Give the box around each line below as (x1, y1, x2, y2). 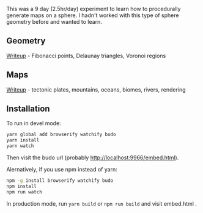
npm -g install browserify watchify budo (6, 178, 114, 184)
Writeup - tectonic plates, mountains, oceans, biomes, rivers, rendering (6, 85, 186, 93)
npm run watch (6, 189, 43, 195)
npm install (6, 183, 37, 189)
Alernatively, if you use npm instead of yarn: (6, 166, 117, 173)
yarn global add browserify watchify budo (6, 131, 116, 138)
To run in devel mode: (6, 120, 61, 127)
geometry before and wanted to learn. (6, 18, 102, 25)
